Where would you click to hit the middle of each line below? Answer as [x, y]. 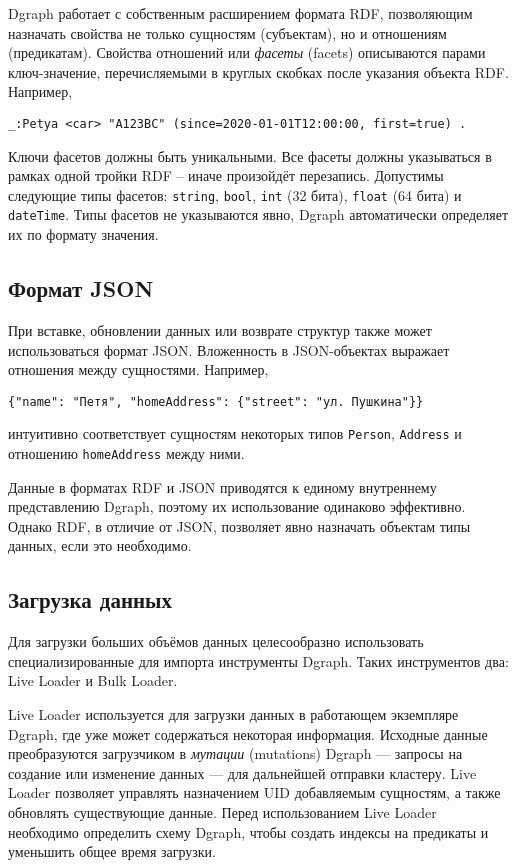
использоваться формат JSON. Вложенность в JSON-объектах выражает [229, 349]
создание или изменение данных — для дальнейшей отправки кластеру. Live [242, 772]
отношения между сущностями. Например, [138, 369]
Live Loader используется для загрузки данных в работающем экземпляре [233, 714]
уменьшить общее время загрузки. [112, 851]
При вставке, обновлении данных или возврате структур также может [220, 329]
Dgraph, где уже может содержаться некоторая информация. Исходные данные [248, 733]
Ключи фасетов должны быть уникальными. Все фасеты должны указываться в [250, 155]
